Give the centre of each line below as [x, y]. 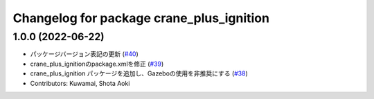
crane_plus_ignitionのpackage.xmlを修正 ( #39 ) [97, 64]
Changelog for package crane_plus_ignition [141, 18]
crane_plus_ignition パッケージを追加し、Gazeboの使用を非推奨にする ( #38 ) [139, 73]
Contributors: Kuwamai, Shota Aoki [80, 83]
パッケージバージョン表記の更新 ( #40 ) [84, 54]
